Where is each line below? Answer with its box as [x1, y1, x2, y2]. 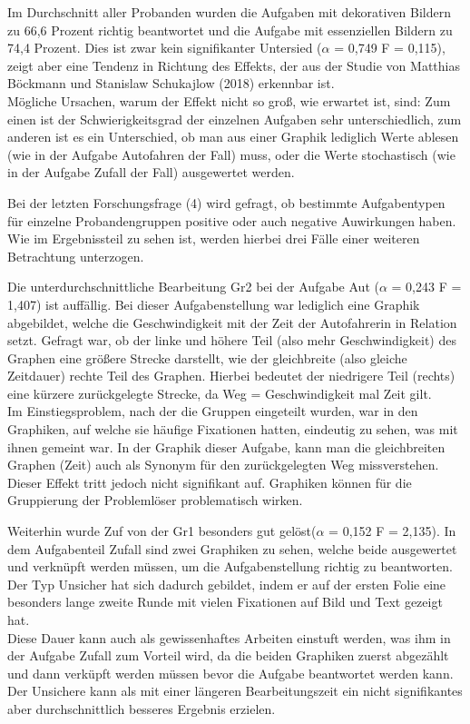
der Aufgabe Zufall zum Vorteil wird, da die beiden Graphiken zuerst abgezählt [7, 646, 449, 665]
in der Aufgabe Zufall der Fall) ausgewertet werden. [7, 163, 295, 182]
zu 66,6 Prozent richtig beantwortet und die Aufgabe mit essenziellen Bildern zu [7, 20, 453, 39]
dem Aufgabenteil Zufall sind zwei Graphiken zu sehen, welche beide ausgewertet [7, 539, 457, 558]
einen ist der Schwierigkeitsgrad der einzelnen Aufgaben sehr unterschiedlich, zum [7, 109, 462, 128]
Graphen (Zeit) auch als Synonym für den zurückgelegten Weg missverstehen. [7, 455, 439, 474]
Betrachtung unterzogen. [7, 246, 144, 265]
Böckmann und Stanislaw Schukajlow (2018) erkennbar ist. [7, 74, 335, 93]
